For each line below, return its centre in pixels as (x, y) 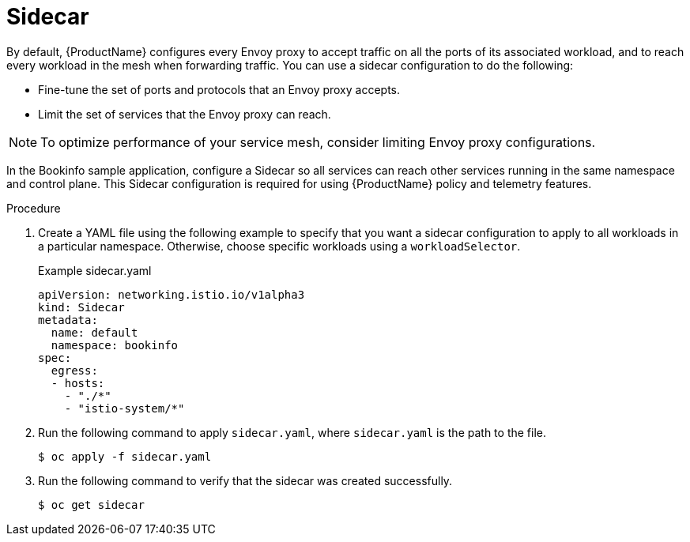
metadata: (68, 320)
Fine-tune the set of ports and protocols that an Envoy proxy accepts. (219, 89)
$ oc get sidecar (91, 504)
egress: (74, 370)
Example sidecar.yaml (95, 270)
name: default (94, 332)
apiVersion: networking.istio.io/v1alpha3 (172, 294)
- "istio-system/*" (124, 408)
